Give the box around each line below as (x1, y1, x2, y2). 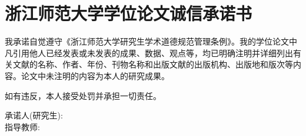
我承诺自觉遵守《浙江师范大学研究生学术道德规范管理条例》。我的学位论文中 (5, 35, 297, 47)
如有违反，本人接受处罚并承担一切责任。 (5, 89, 161, 101)
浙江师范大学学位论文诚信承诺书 (5, 1, 252, 25)
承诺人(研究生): (5, 109, 63, 121)
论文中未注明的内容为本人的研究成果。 (21, 69, 169, 81)
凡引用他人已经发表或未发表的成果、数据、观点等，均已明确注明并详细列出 (5, 46, 293, 59)
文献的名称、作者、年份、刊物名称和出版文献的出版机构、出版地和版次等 (12, 58, 293, 70)
